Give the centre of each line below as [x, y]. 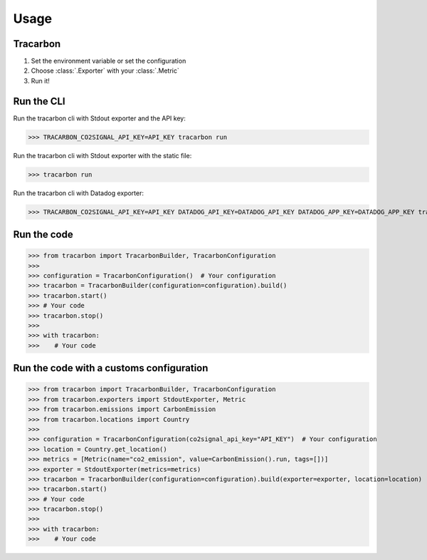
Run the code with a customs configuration [111, 368]
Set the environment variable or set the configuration [109, 61]
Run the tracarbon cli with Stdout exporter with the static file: [102, 155]
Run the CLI [39, 101]
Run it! [40, 81]
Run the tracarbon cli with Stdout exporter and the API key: [100, 118]
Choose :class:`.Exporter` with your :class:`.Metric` [105, 71]
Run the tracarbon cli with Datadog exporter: [79, 193]
